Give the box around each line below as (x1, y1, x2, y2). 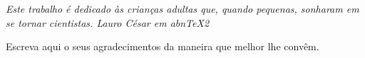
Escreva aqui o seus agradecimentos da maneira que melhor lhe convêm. (6, 39, 319, 54)
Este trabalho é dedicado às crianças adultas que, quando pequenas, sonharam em (6, 1, 359, 16)
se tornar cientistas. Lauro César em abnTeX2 (6, 15, 210, 30)
